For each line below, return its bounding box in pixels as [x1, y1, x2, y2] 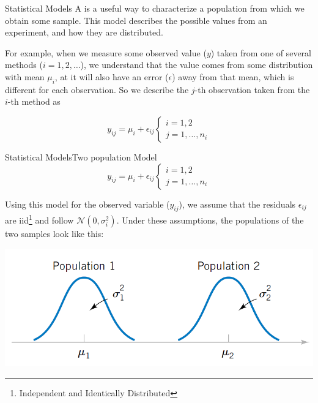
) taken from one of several [210, 46, 311, 59]
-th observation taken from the [194, 83, 310, 96]
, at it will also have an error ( [54, 70, 169, 83]
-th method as [7, 95, 61, 108]
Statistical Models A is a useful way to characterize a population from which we [5, 2, 305, 14]
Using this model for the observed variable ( [5, 197, 170, 210]
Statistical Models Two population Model [5, 150, 157, 163]
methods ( [5, 58, 43, 71]
